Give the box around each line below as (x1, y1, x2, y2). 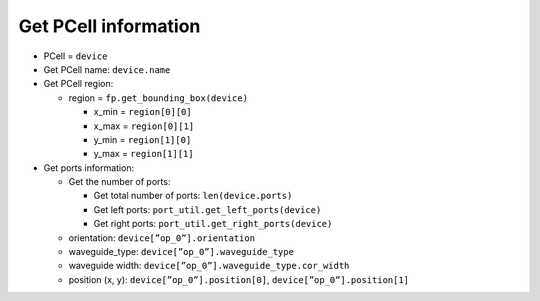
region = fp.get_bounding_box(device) (68, 91, 249, 104)
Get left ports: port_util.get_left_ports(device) (93, 203, 322, 215)
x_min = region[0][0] (93, 106, 192, 118)
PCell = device (43, 50, 108, 62)
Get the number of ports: (68, 176, 171, 188)
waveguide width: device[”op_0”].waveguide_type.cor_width (68, 260, 350, 272)
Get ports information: (43, 161, 135, 174)
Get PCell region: (43, 78, 114, 90)
